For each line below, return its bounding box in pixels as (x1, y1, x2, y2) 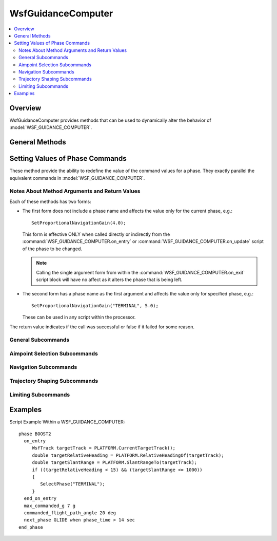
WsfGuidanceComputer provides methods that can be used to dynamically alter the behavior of (9, 117, 211, 123)
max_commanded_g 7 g (24, 502, 76, 509)
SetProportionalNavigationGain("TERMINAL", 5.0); (31, 303, 159, 308)
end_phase (18, 524, 43, 530)
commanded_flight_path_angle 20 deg (24, 510, 116, 516)
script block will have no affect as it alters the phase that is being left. (36, 276, 183, 283)
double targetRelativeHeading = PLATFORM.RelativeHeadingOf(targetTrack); (32, 452, 224, 458)
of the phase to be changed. (22, 246, 82, 252)
